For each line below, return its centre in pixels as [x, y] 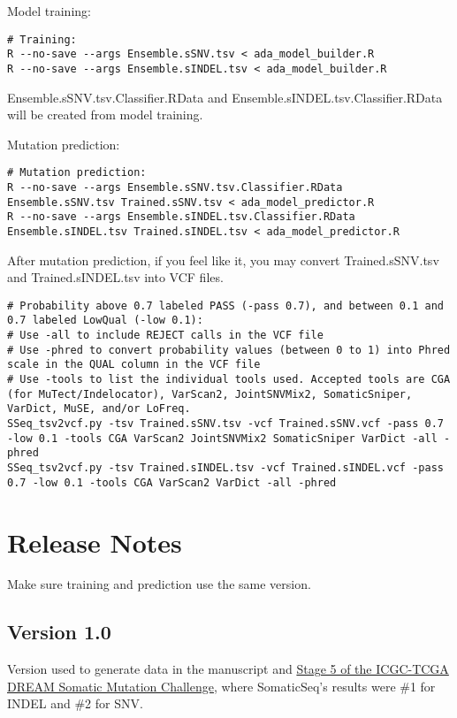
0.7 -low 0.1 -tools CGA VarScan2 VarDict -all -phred [172, 482]
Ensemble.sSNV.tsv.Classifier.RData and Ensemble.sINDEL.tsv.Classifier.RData [225, 97]
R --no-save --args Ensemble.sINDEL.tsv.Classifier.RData [181, 217]
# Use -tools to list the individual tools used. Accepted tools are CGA [229, 380]
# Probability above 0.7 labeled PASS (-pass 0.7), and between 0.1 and [225, 306]
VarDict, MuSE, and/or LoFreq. [99, 409]
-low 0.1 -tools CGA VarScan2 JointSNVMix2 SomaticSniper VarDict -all [222, 438]
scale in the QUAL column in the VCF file [134, 365]
